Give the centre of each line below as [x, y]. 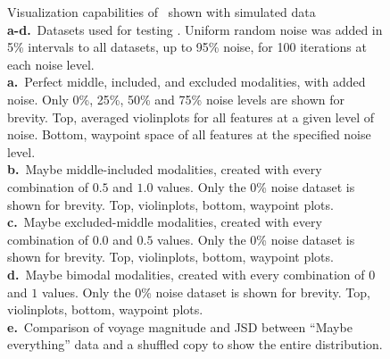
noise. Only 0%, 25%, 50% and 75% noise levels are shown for [176, 99]
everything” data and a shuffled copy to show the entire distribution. [195, 344]
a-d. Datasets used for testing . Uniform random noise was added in [195, 29]
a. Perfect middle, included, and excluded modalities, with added [187, 82]
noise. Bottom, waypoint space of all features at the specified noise [189, 134]
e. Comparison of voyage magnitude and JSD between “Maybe [180, 326]
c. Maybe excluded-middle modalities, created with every [165, 222]
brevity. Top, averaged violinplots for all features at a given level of [191, 117]
